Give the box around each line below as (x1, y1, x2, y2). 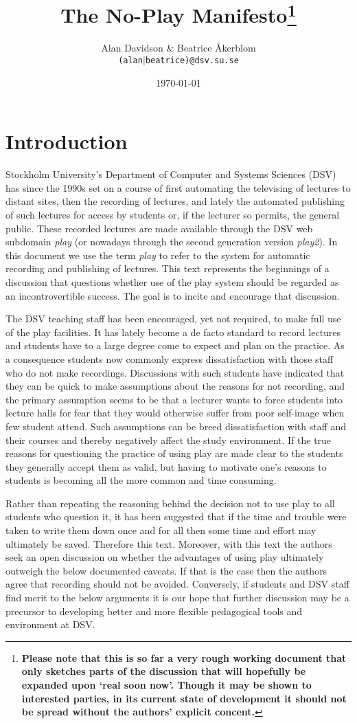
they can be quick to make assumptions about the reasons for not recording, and (5, 379, 345, 393)
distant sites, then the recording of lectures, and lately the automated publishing (5, 194, 345, 208)
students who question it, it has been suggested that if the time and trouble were (5, 509, 347, 524)
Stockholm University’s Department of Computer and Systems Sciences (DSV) (5, 167, 336, 181)
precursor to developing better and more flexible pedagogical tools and (5, 603, 303, 618)
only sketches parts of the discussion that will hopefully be (21, 664, 306, 678)
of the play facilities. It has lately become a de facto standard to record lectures (5, 324, 341, 339)
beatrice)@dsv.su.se (145, 56, 239, 66)
